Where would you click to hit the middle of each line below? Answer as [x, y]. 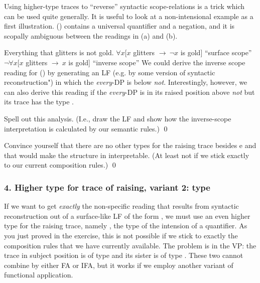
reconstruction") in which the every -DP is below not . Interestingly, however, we [126, 82]
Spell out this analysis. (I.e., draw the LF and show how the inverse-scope [118, 118]
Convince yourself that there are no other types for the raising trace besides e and [130, 145]
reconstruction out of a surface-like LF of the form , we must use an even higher [127, 216]
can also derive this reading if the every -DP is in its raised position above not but [129, 92]
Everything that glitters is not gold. [59, 52]
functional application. [39, 275]
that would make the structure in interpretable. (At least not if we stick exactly [127, 155]
